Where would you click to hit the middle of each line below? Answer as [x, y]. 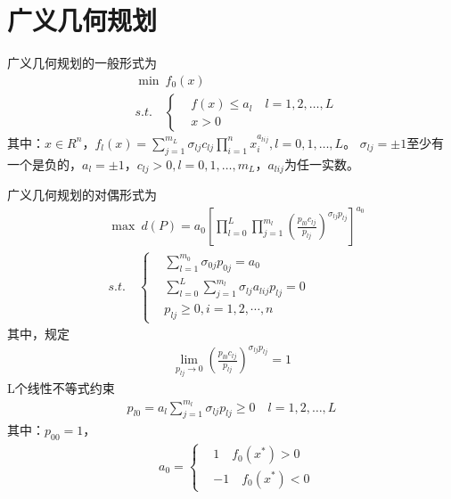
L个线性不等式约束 [61, 388]
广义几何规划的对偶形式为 [82, 195]
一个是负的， [45, 164]
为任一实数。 [321, 164]
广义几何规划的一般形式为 [82, 63]
